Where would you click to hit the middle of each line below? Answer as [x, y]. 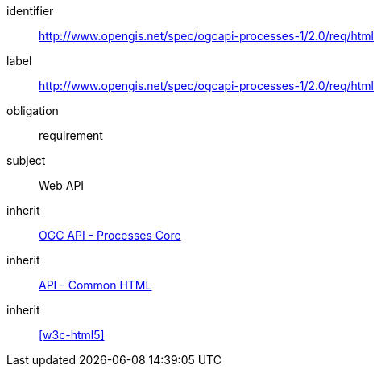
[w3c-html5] [72, 335]
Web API [62, 185]
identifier [30, 11]
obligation [33, 111]
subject [26, 160]
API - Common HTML [95, 285]
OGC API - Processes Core [110, 235]
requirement [71, 135]
